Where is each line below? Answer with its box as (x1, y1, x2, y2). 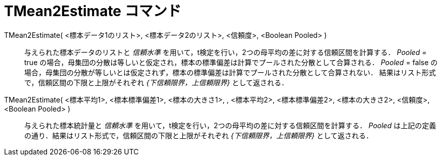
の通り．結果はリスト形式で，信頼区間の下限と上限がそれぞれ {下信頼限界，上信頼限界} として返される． (24, 131, 373, 140)
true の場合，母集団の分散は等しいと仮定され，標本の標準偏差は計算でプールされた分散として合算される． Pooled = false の (24, 58, 438, 67)
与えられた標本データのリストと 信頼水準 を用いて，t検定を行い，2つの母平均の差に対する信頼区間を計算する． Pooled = (24, 47, 427, 57)
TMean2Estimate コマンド (4, 3, 181, 20)
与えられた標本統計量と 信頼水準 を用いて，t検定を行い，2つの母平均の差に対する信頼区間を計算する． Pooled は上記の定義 (24, 121, 436, 130)
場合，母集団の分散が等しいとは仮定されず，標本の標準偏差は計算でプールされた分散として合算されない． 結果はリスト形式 (24, 68, 436, 77)
